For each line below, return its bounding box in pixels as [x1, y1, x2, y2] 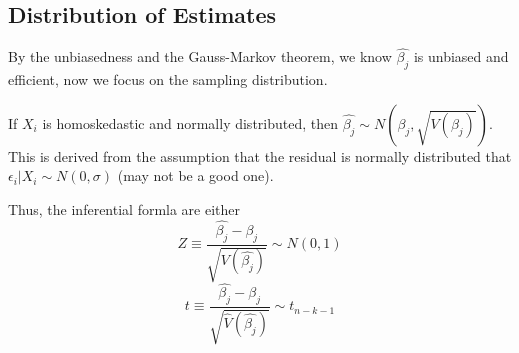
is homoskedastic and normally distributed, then [42, 112, 339, 133]
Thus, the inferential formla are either [8, 199, 241, 219]
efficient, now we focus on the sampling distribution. [8, 69, 328, 90]
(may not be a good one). [117, 165, 274, 186]
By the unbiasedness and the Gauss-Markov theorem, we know [8, 46, 392, 67]
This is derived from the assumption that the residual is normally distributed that [8, 145, 512, 166]
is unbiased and [413, 46, 509, 67]
